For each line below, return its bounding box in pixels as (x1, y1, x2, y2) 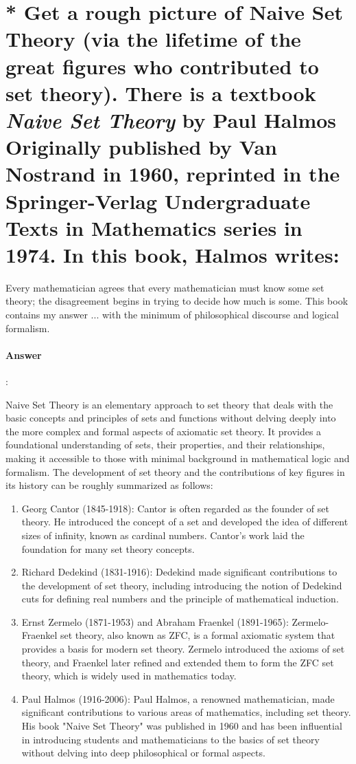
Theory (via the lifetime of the (5, 25, 301, 53)
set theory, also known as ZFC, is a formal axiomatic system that (60, 628, 335, 642)
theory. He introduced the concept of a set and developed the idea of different (21, 514, 348, 529)
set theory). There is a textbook (5, 78, 316, 107)
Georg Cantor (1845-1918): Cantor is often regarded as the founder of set (21, 501, 329, 515)
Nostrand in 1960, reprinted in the (5, 160, 340, 188)
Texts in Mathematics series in (5, 213, 302, 241)
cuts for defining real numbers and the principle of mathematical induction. (21, 591, 339, 606)
